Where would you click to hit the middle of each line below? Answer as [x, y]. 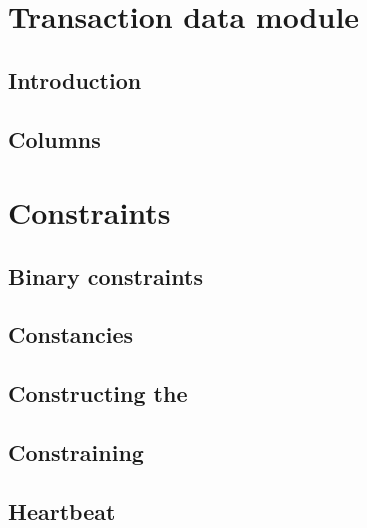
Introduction [75, 79]
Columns [54, 138]
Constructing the [98, 393]
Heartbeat [62, 510]
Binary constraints [105, 275]
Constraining [76, 452]
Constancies [71, 334]
